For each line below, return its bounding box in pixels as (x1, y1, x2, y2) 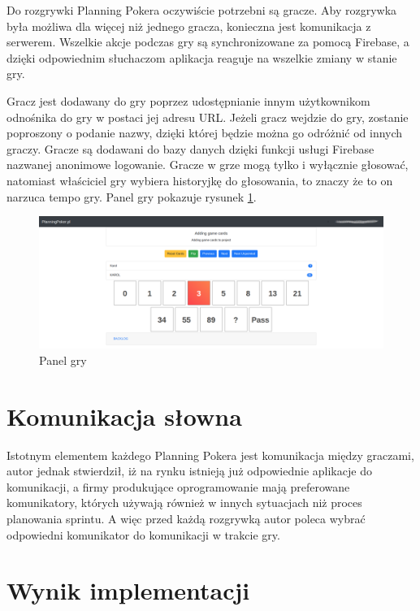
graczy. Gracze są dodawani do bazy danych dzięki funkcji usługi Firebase (6, 140, 375, 157)
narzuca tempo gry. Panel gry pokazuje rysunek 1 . (6, 188, 257, 205)
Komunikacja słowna (6, 399, 242, 432)
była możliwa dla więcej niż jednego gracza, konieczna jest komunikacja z (6, 17, 371, 34)
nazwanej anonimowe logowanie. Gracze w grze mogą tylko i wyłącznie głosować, (6, 156, 409, 173)
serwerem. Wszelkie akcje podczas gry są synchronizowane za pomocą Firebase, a (6, 33, 409, 50)
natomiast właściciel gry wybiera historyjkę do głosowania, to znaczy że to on (6, 171, 393, 188)
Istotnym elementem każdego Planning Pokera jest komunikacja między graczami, (6, 446, 414, 463)
